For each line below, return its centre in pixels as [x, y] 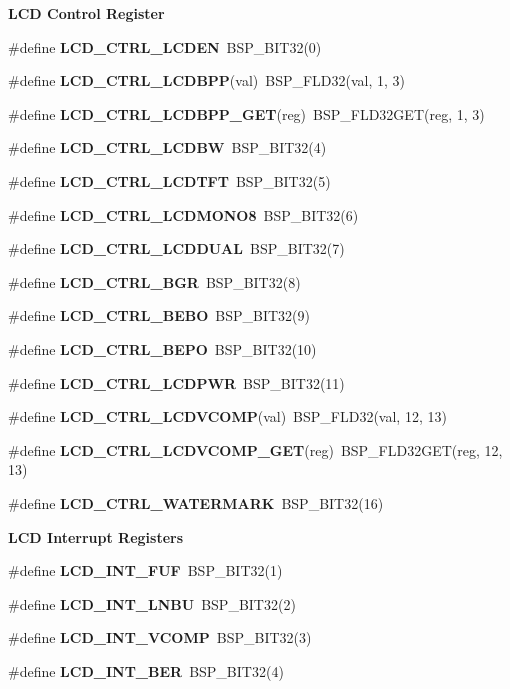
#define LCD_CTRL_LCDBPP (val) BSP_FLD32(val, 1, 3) [207, 80]
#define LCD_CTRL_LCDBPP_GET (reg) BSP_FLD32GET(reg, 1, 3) [246, 113]
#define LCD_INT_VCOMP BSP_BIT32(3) [160, 637]
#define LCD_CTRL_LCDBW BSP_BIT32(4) [167, 147]
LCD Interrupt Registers [96, 536]
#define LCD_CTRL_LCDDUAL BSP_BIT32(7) [176, 248]
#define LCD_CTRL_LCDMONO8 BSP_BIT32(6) [183, 214]
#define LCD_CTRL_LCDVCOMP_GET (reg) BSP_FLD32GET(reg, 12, [255, 449]
